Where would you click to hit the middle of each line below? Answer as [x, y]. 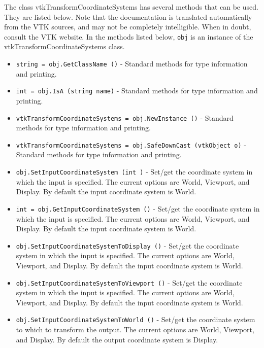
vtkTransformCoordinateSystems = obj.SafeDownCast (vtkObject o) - [131, 144]
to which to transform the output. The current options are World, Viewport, [135, 329]
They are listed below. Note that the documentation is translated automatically [128, 16]
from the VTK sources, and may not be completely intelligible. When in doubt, [128, 27]
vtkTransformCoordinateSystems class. [64, 46]
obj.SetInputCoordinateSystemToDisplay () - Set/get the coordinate [127, 245]
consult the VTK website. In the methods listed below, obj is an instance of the [129, 36]
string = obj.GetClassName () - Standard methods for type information [132, 64]
